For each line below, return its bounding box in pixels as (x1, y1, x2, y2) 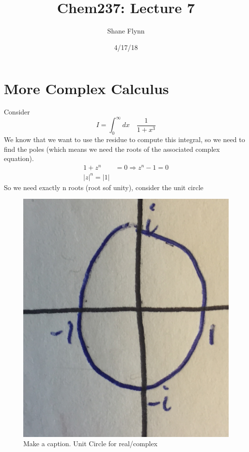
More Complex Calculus (4, 79, 169, 98)
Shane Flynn (107, 26, 145, 36)
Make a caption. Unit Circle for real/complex (23, 438, 158, 449)
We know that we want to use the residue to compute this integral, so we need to (4, 134, 245, 145)
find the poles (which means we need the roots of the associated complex (4, 144, 220, 154)
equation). (4, 153, 34, 163)
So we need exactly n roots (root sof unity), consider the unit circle (4, 182, 203, 192)
